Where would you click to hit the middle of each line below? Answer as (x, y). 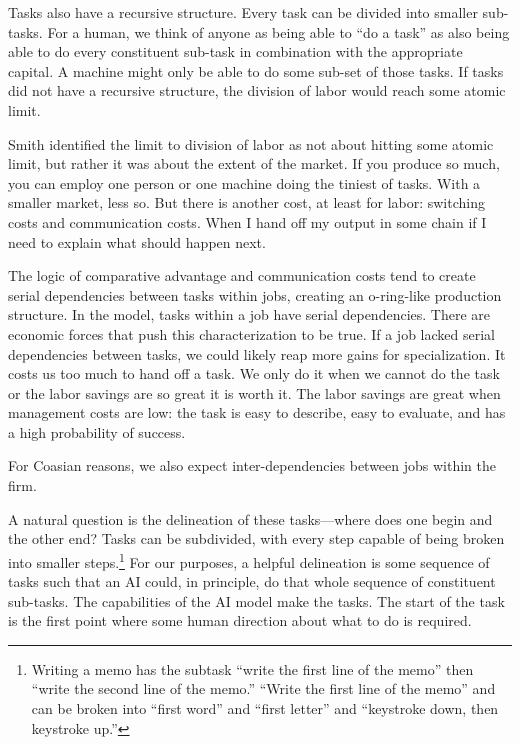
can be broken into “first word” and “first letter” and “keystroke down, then (265, 708)
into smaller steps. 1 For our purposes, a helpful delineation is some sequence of (249, 560)
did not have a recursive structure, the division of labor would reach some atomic (257, 90)
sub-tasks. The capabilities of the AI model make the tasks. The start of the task (256, 600)
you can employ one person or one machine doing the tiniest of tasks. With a (244, 182)
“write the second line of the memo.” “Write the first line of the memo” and (263, 688)
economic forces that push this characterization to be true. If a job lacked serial (251, 333)
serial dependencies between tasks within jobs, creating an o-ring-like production (255, 294)
